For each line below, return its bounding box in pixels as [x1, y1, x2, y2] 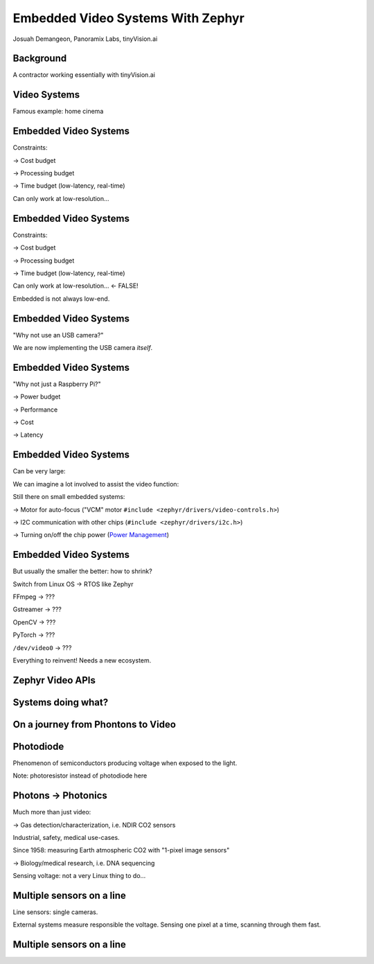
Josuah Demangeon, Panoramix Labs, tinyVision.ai [12, 35, 158, 43]
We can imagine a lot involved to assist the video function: [12, 480, 179, 488]
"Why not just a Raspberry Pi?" [12, 380, 102, 388]
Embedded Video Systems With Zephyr [12, 10, 245, 26]
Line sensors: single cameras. [12, 908, 98, 916]
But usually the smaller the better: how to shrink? [12, 567, 152, 575]
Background [12, 53, 67, 64]
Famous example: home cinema [12, 107, 104, 116]
